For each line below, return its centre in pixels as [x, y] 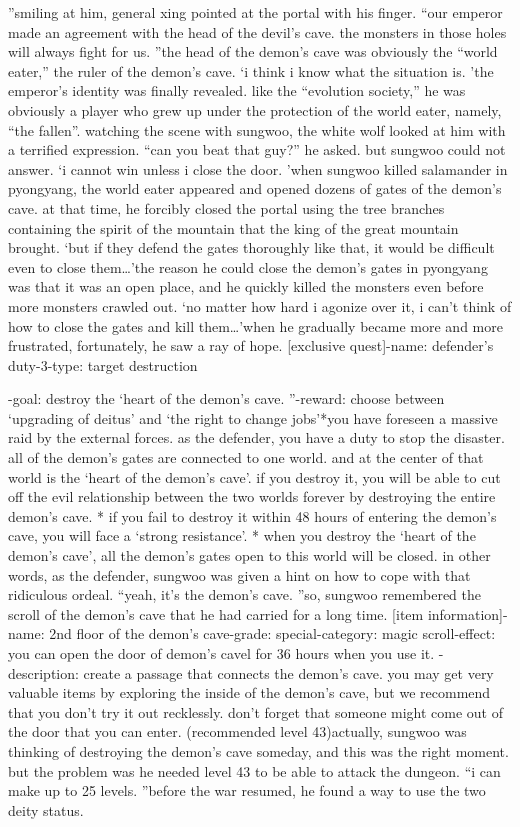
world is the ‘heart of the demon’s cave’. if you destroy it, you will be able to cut [254, 476]
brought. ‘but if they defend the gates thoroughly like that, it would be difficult [251, 247]
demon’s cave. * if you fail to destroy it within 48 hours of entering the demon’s [252, 515]
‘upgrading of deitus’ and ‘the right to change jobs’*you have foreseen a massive [253, 417]
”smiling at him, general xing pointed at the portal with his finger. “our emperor [255, 12]
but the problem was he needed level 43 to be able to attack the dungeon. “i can [254, 770]
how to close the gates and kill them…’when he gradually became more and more [255, 325]
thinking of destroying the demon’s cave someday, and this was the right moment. [258, 750]
